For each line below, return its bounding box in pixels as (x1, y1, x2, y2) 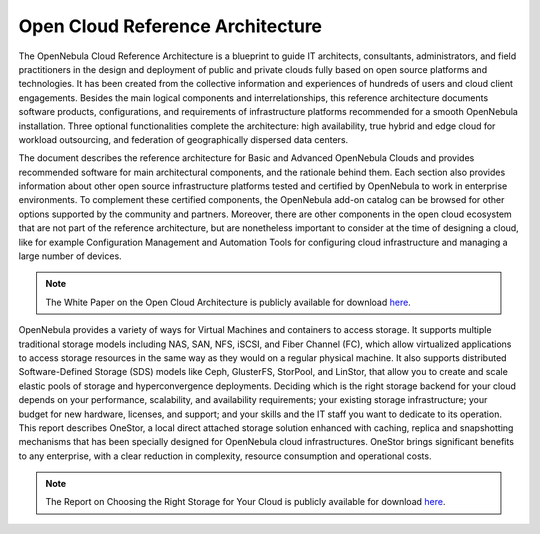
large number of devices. (18, 250, 122, 262)
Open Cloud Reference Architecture (18, 15, 323, 37)
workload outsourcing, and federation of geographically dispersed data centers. (18, 133, 349, 145)
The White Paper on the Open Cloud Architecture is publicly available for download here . (45, 296, 412, 308)
